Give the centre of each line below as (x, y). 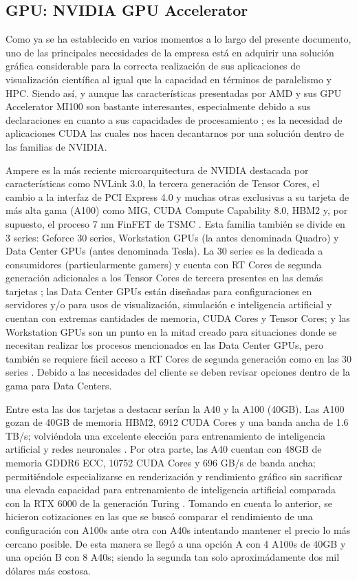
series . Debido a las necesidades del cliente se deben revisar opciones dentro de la (178, 372)
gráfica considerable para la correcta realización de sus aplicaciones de (153, 66)
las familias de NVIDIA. (56, 146)
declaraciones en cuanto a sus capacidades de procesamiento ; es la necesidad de (174, 119)
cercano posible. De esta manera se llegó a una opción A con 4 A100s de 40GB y (176, 543)
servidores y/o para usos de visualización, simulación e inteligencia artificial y (169, 304)
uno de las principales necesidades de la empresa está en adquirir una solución (170, 52)
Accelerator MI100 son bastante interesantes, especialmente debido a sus (158, 106)
